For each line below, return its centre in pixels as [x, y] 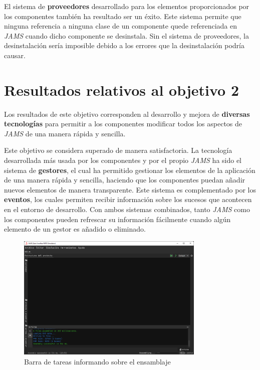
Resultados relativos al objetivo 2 [122, 89]
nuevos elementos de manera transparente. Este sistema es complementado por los [130, 189]
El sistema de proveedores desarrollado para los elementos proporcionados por [127, 6]
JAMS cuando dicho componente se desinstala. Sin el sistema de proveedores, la [127, 35]
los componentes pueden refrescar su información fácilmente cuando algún [117, 219]
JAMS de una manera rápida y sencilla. [65, 133]
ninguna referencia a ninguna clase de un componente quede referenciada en [120, 26]
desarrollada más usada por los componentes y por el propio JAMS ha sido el [123, 160]
